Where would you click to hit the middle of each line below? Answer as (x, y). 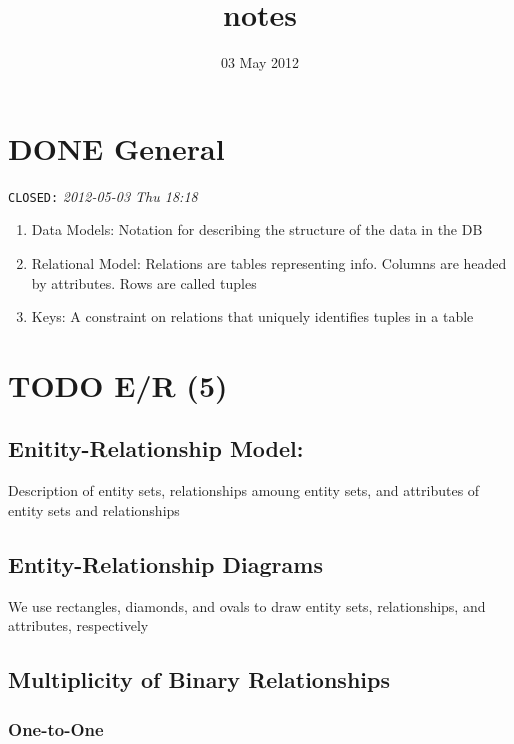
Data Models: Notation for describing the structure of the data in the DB (257, 229)
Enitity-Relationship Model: (156, 448)
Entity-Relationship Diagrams (165, 563)
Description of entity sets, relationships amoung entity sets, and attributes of (244, 490)
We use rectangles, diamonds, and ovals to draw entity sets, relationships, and (247, 605)
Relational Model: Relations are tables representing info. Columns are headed (269, 262)
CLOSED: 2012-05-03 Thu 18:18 (103, 195)
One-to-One (56, 728)
